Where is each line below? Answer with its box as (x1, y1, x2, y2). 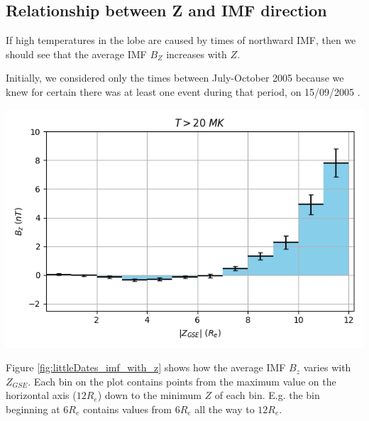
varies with (303, 360, 351, 375)
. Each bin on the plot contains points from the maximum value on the (28, 373, 336, 388)
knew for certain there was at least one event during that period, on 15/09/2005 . (6, 84, 360, 99)
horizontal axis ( (6, 388, 77, 403)
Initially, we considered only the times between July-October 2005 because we (6, 70, 344, 85)
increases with (166, 46, 227, 61)
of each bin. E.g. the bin (214, 388, 320, 403)
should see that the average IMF (6, 46, 147, 61)
